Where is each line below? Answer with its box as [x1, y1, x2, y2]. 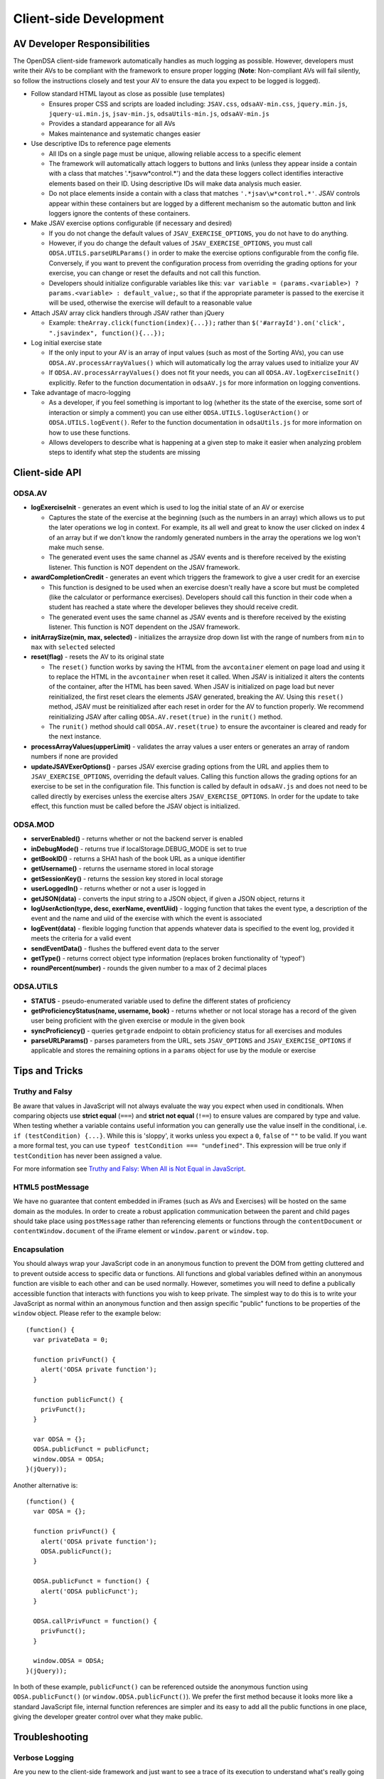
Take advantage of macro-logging [31, 388, 131, 396]
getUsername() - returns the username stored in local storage [31, 865, 214, 873]
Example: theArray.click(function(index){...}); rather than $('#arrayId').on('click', [48, 319, 346, 327]
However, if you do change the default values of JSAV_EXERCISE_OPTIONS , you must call [48, 239, 313, 248]
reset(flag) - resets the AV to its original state [31, 653, 165, 661]
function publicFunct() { [33, 1395, 124, 1403]
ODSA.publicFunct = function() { [33, 1577, 150, 1585]
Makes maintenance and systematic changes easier [48, 129, 201, 138]
